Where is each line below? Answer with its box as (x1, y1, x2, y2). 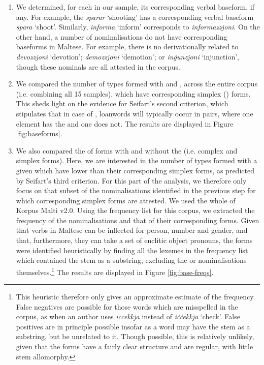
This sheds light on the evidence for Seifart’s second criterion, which (16, 98, 228, 109)
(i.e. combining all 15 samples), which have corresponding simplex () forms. (16, 88, 251, 99)
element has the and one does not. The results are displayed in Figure (16, 118, 234, 129)
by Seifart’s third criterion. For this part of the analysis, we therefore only (16, 175, 247, 186)
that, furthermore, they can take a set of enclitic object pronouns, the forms (16, 235, 253, 246)
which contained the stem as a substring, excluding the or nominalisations (16, 255, 247, 265)
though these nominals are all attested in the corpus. (16, 61, 180, 72)
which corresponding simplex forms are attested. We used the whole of (16, 195, 236, 205)
